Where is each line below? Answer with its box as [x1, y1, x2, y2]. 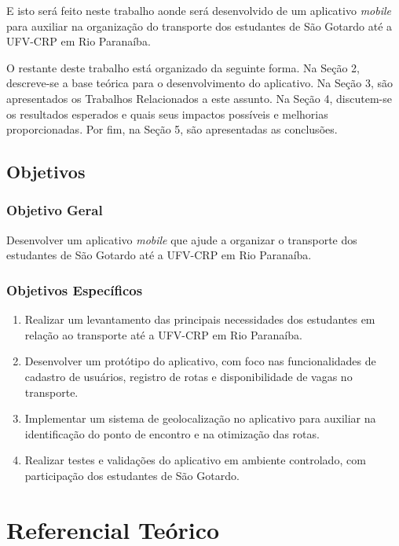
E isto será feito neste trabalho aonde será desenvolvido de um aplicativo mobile [6, 2, 391, 18]
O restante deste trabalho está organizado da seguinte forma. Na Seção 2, [6, 59, 360, 75]
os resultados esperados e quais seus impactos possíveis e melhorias [6, 105, 328, 122]
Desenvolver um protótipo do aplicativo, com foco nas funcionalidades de [24, 353, 376, 369]
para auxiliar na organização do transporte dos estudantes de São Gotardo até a [6, 17, 393, 34]
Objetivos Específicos [6, 280, 143, 299]
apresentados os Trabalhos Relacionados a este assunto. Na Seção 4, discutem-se [6, 90, 392, 106]
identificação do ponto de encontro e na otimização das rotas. [24, 425, 320, 442]
